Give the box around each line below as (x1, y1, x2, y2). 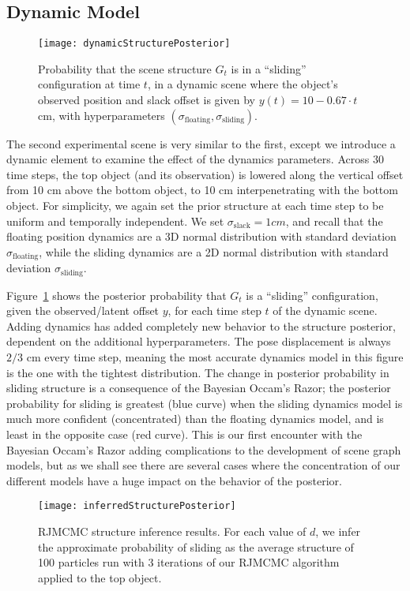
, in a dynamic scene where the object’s (147, 76, 338, 92)
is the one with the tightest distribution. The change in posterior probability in (6, 364, 389, 380)
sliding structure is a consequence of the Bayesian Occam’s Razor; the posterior (6, 380, 391, 396)
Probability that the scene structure (38, 60, 212, 77)
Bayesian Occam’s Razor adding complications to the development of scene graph (6, 441, 401, 458)
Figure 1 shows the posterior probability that (6, 286, 227, 303)
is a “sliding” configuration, (246, 286, 378, 303)
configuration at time (38, 76, 141, 92)
